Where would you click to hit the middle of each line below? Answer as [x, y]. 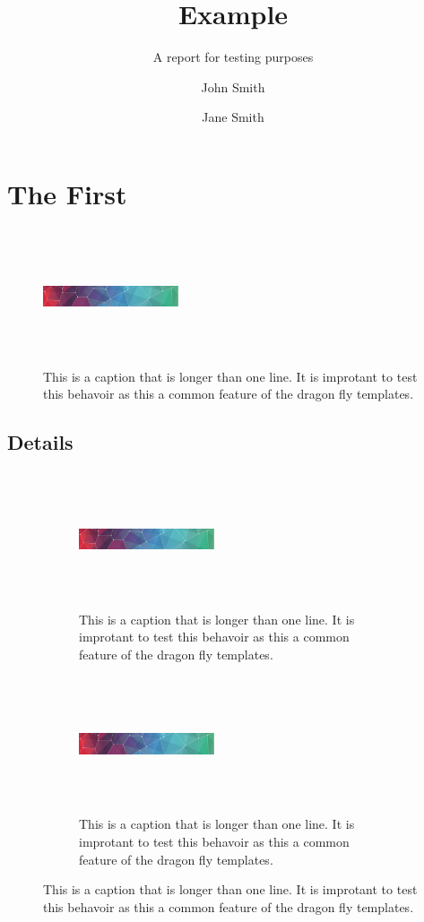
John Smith [233, 86]
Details [40, 442]
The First [67, 193]
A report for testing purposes [233, 57]
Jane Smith [233, 117]
